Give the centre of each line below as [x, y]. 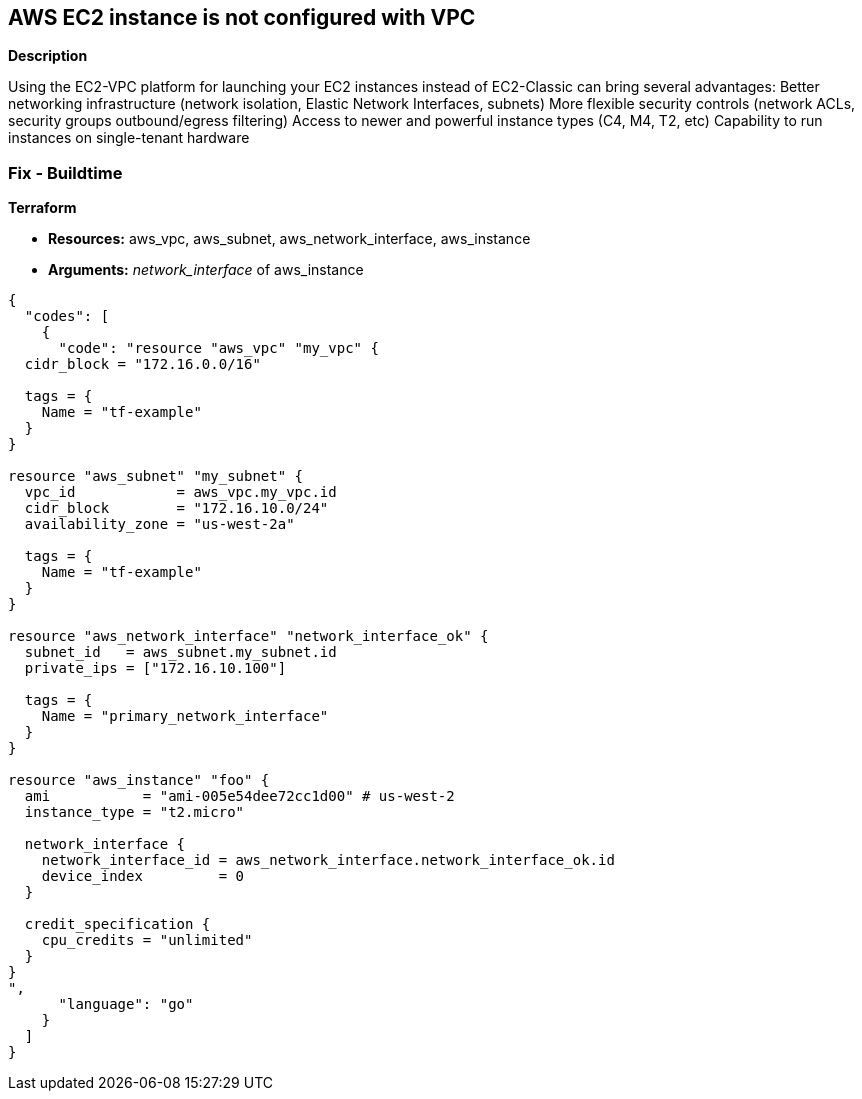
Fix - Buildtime [65, 172]
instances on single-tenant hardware [129, 138]
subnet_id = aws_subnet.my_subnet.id [180, 652]
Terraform [42, 208]
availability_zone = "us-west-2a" [159, 524]
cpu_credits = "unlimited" [147, 940]
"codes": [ [67, 316]
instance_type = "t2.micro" [134, 812]
